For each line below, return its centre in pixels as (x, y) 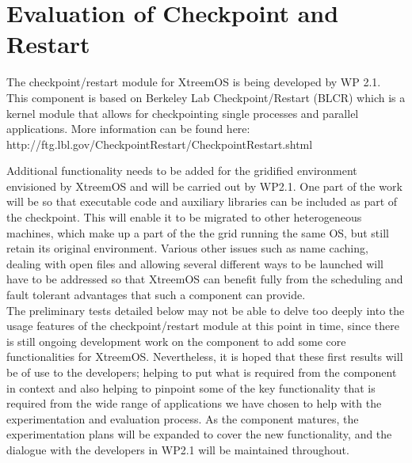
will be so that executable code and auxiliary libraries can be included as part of (202, 201)
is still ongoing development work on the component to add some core (176, 341)
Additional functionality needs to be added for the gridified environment (182, 171)
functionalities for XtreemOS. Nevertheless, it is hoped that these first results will (205, 357)
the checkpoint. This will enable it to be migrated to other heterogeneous (184, 217)
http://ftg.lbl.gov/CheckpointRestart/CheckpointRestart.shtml (160, 144)
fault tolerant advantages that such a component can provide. (156, 295)
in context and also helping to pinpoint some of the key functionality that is (191, 387)
